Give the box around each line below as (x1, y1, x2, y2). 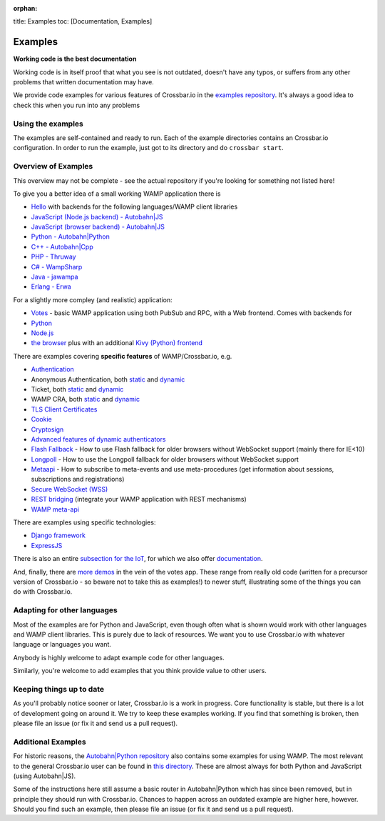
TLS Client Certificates (31, 404, 98, 414)
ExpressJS (31, 541, 63, 549)
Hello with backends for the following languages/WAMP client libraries (31, 202, 238, 211)
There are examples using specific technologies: (13, 518, 156, 527)
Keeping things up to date (13, 684, 105, 694)
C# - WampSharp (31, 262, 83, 271)
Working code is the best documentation (13, 54, 137, 64)
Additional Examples (13, 737, 86, 747)
